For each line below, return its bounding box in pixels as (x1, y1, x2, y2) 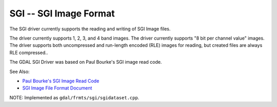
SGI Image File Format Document (22, 85, 92, 91)
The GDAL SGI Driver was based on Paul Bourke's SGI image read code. (9, 59, 162, 65)
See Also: (9, 68, 30, 75)
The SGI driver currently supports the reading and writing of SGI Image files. (9, 26, 171, 32)
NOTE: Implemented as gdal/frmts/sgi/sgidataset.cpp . (9, 94, 140, 100)
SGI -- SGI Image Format (9, 8, 115, 19)
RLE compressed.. (9, 49, 48, 56)
